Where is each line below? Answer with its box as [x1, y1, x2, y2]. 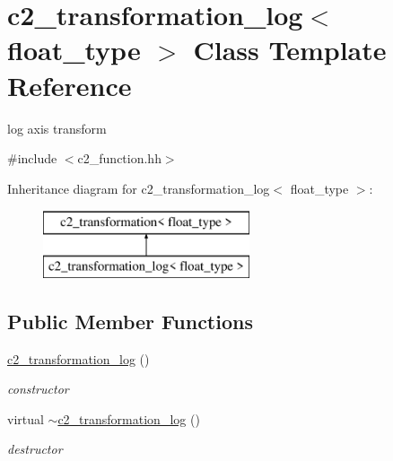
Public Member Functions [7, 307, 253, 335]
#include [7, 149, 57, 168]
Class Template [193, 31, 387, 68]
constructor [7, 379, 69, 398]
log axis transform [7, 118, 107, 137]
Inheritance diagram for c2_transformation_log [7, 178, 270, 197]
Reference [7, 66, 132, 103]
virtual [7, 409, 44, 428]
